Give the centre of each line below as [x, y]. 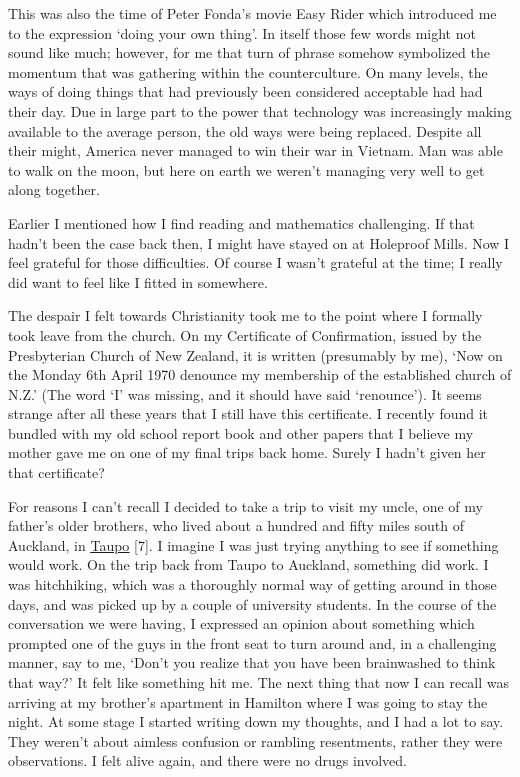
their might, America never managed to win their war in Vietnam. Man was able [255, 150]
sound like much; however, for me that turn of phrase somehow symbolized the [249, 52]
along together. [54, 189]
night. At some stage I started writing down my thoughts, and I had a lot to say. [256, 721]
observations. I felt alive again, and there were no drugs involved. [207, 760]
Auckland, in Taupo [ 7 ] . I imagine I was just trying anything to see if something [253, 544]
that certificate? [56, 472]
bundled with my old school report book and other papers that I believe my [241, 432]
